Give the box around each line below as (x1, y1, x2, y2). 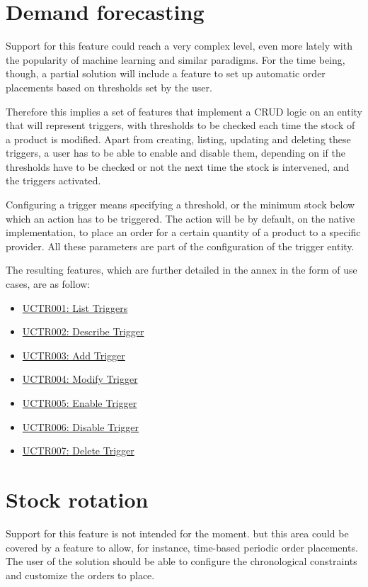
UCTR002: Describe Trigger (22, 324, 144, 339)
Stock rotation (6, 484, 149, 513)
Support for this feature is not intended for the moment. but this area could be (6, 525, 349, 540)
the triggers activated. (6, 173, 101, 188)
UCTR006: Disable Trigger (22, 419, 139, 434)
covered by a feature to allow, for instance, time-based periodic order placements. (6, 540, 358, 554)
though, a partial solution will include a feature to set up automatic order (6, 66, 326, 81)
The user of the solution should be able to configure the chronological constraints (6, 554, 357, 569)
